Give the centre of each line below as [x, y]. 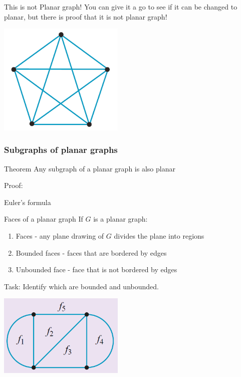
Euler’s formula [28, 202]
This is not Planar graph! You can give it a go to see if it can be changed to [121, 7]
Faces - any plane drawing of [60, 236]
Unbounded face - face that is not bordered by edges [96, 269]
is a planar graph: [120, 219]
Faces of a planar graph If [44, 219]
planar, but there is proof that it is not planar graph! [86, 16]
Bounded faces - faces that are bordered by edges [91, 252]
